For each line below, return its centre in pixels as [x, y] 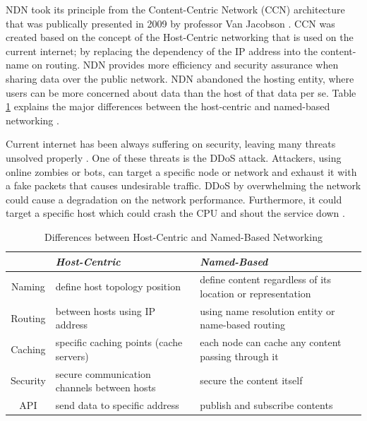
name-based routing [242, 325]
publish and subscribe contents [266, 405]
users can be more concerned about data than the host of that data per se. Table [181, 92]
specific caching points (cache [119, 342]
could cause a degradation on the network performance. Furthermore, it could [174, 199]
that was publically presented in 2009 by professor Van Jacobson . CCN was [170, 23]
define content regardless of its [266, 279]
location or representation [255, 293]
